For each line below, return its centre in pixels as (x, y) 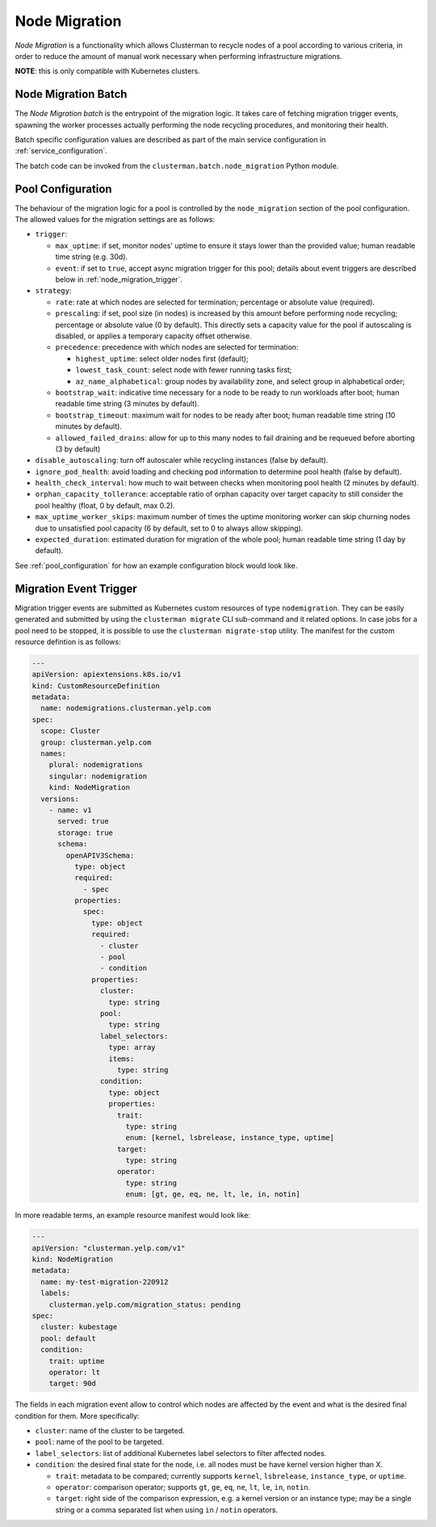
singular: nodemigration (98, 776)
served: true (83, 821)
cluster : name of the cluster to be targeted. (110, 1431)
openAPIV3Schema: (100, 855)
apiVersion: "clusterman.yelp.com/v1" (109, 1248)
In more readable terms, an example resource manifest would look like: (132, 1215)
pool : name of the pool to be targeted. (100, 1442)
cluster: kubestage (79, 1327)
